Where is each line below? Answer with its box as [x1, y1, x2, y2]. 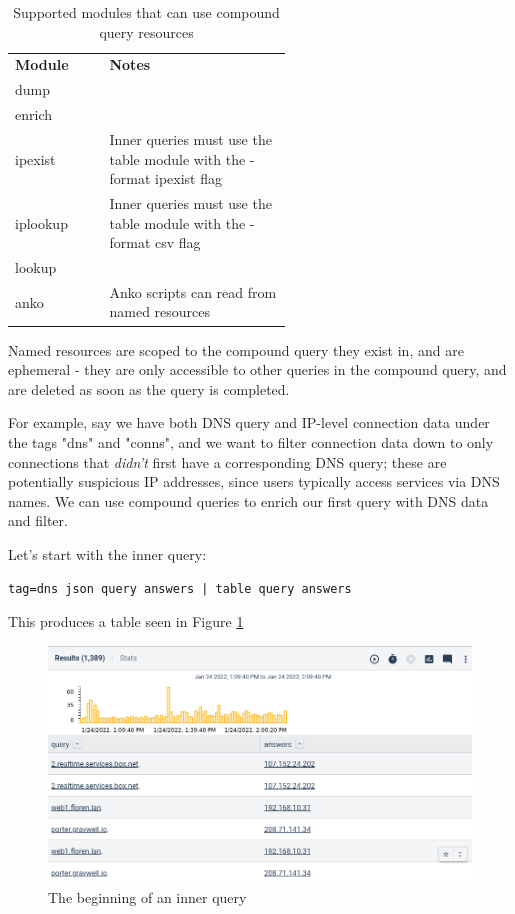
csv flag [155, 232, 201, 253]
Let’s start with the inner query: [8, 543, 207, 564]
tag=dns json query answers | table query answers [8, 581, 352, 596]
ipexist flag [155, 168, 222, 189]
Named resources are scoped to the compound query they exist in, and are [8, 339, 464, 360]
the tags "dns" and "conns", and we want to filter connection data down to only [8, 431, 494, 452]
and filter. [8, 510, 68, 531]
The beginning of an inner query [48, 886, 247, 907]
